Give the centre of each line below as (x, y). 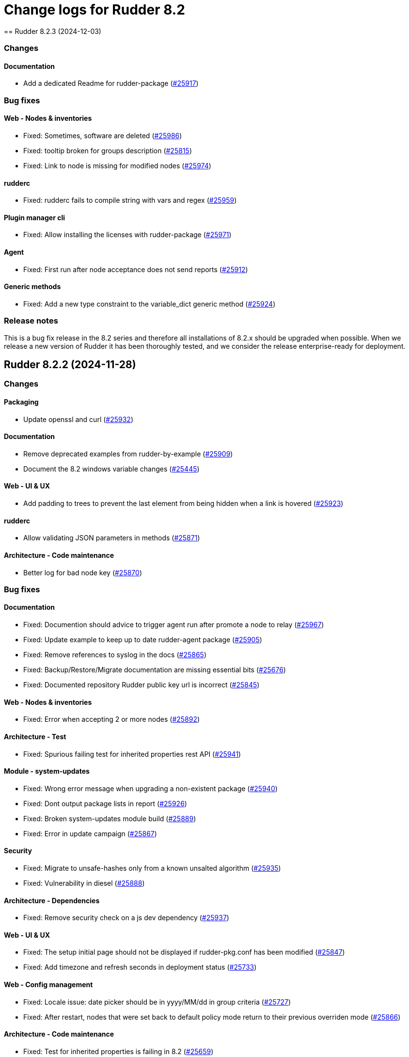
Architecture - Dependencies (52, 900)
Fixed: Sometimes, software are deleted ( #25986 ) (103, 135)
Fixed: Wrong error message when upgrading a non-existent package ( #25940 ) (150, 788)
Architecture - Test (35, 736)
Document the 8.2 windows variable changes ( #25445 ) (111, 469)
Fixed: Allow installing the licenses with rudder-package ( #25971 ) (127, 235)
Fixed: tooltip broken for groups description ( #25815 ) (108, 150)
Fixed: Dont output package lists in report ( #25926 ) (105, 803)
